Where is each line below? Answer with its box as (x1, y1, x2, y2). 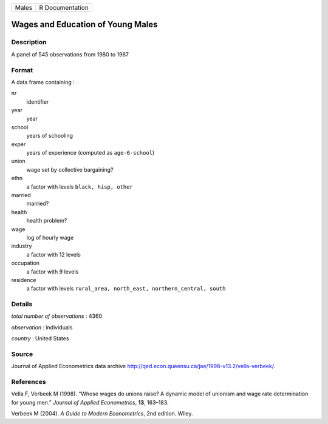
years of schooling (26, 132, 73, 140)
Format (11, 66, 33, 74)
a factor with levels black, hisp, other (26, 183, 133, 190)
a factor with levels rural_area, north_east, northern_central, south (26, 285, 226, 292)
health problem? (26, 217, 67, 224)
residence (11, 276, 36, 283)
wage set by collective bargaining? (26, 166, 114, 173)
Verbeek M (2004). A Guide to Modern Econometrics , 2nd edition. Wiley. (11, 410, 194, 417)
